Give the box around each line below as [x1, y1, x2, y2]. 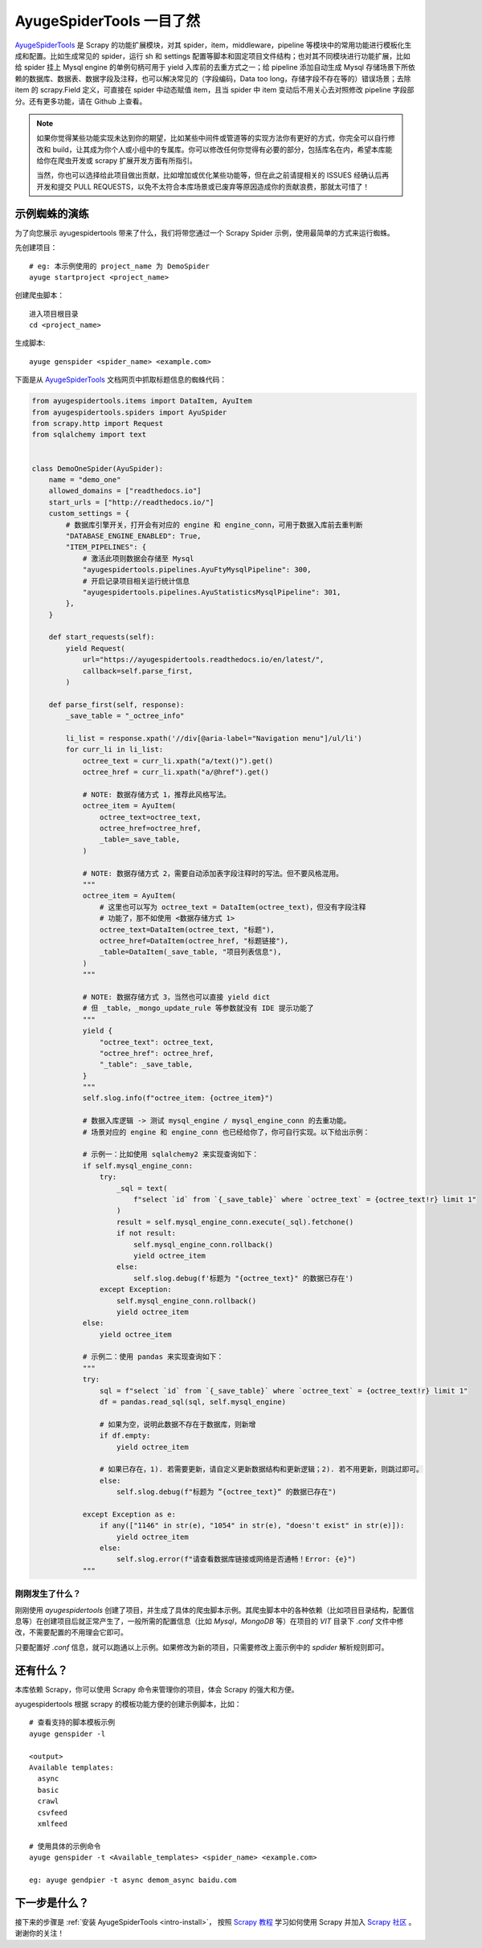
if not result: [116, 1229, 177, 1238]
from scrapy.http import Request [31, 419, 164, 428]
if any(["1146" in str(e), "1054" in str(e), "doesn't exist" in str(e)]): [99, 1521, 405, 1530]
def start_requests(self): [48, 632, 156, 642]
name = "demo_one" [48, 475, 121, 484]
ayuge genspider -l [29, 1729, 106, 1738]
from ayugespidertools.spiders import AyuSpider [31, 407, 227, 417]
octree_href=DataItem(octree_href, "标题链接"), [99, 936, 289, 945]
